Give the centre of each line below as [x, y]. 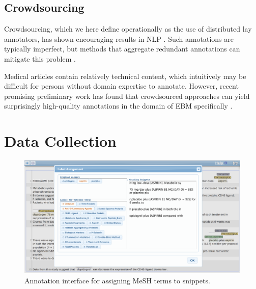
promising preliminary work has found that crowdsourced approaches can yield [127, 96]
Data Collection [60, 141]
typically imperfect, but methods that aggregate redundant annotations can [122, 49]
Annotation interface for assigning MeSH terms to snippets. [117, 280]
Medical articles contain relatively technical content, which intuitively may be [125, 76]
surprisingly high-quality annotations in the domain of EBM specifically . [118, 106]
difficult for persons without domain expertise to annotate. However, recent [121, 86]
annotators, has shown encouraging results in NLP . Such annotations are [119, 38]
